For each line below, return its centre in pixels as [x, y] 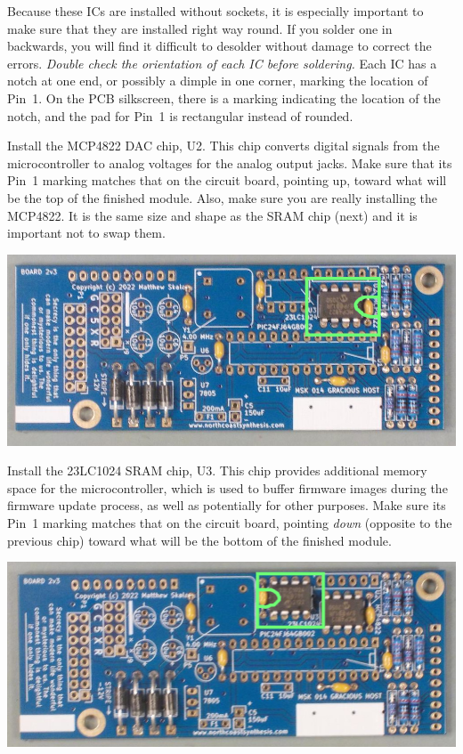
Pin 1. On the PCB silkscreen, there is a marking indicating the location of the [224, 97]
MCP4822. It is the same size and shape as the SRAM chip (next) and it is [212, 215]
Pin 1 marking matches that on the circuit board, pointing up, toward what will [227, 180]
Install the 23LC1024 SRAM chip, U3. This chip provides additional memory [217, 470]
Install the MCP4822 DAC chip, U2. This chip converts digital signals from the [223, 146]
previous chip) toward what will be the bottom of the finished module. [199, 540]
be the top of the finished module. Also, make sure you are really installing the [223, 197]
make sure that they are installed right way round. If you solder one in [200, 28]
